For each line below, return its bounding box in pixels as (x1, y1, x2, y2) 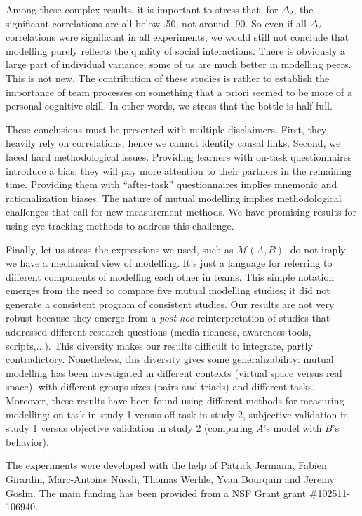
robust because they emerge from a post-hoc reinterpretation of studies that (6, 310, 330, 325)
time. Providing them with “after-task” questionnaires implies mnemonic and (6, 177, 337, 192)
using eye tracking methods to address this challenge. (6, 218, 234, 232)
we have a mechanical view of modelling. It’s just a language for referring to (6, 256, 333, 270)
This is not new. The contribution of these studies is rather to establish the (6, 70, 330, 85)
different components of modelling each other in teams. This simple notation (6, 269, 335, 284)
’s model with (263, 421, 322, 435)
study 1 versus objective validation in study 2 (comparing (6, 421, 253, 435)
